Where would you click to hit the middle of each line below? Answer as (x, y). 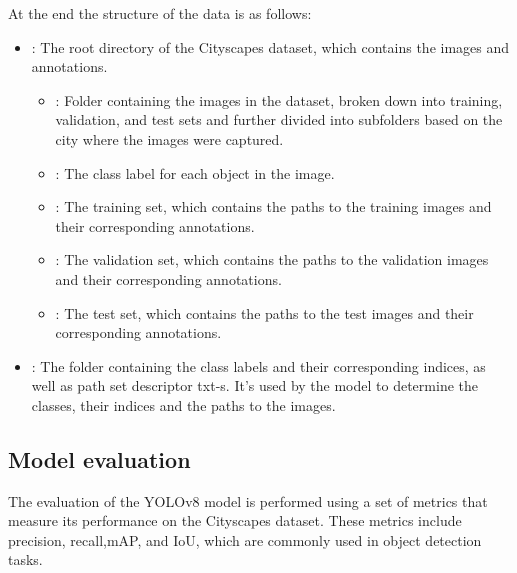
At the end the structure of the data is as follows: (160, 13)
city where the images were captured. (169, 138)
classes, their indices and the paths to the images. (183, 404)
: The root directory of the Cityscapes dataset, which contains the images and (270, 46)
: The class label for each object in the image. (195, 172)
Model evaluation (99, 458)
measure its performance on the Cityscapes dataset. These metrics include (235, 520)
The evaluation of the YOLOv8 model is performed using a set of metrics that (248, 500)
